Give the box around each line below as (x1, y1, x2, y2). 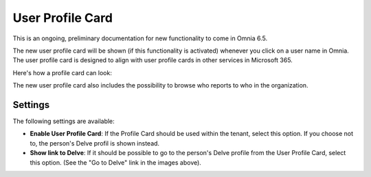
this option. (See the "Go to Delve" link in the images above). (30, 158, 202, 167)
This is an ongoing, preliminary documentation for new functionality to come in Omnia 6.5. (12, 34, 268, 42)
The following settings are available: (12, 117, 115, 126)
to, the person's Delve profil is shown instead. (30, 139, 160, 147)
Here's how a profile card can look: (12, 68, 113, 77)
